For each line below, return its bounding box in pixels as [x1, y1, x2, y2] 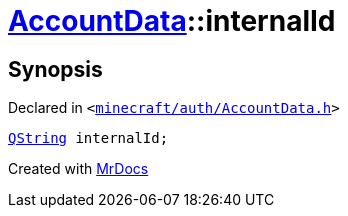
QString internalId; [8, 130, 169, 147]
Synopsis [8, 56, 103, 82]
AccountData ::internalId [8, 4, 336, 38]
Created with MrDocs [8, 160, 149, 178]
